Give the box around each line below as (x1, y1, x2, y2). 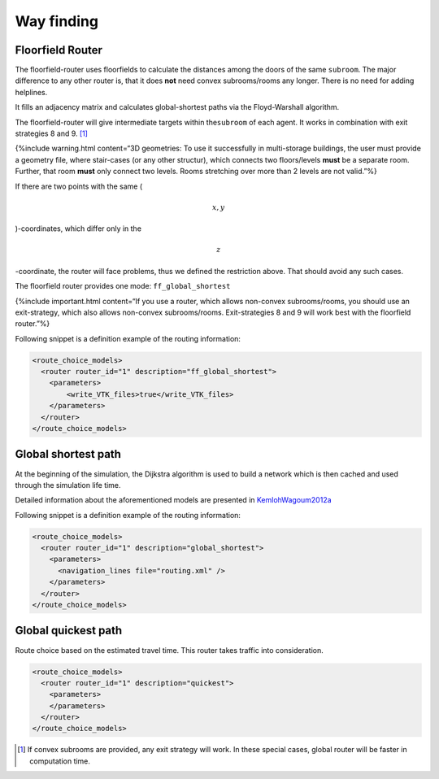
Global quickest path (15, 624, 123, 638)
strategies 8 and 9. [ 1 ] (15, 128, 89, 138)
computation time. (29, 756, 91, 766)
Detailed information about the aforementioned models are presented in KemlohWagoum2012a (15, 495, 333, 505)
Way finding (15, 12, 99, 30)
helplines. (15, 87, 48, 97)
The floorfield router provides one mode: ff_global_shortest (15, 281, 231, 291)
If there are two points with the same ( (15, 181, 143, 191)
